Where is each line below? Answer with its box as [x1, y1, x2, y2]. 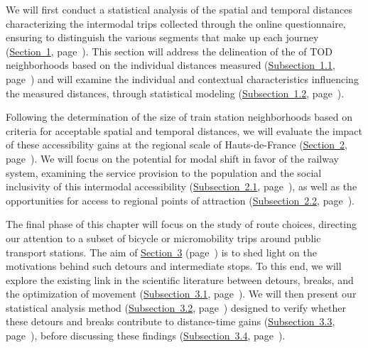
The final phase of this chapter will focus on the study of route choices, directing [6, 217, 357, 232]
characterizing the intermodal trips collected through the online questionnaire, [6, 16, 346, 31]
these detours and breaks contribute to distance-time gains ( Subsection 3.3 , [6, 314, 335, 329]
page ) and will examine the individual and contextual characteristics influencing [6, 71, 359, 86]
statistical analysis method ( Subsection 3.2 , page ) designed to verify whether [6, 300, 346, 315]
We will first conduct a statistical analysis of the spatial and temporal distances [6, 2, 352, 16]
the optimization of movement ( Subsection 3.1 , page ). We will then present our [6, 286, 357, 301]
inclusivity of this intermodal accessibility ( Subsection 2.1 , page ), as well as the [6, 179, 357, 194]
